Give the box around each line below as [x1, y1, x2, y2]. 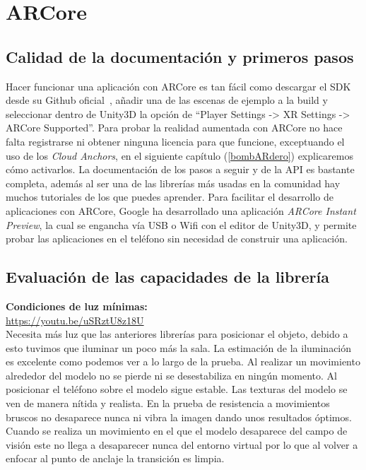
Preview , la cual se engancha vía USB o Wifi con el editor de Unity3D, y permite [6, 217, 357, 232]
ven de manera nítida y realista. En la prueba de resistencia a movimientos [6, 396, 330, 411]
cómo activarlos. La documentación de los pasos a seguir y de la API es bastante [6, 162, 355, 177]
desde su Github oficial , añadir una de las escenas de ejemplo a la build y [6, 93, 328, 107]
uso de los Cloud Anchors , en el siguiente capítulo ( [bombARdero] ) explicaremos [6, 148, 353, 163]
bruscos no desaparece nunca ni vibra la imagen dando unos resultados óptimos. [6, 409, 352, 424]
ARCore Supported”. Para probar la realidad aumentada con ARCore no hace [6, 120, 343, 135]
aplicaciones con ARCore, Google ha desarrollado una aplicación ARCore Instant [6, 203, 356, 218]
